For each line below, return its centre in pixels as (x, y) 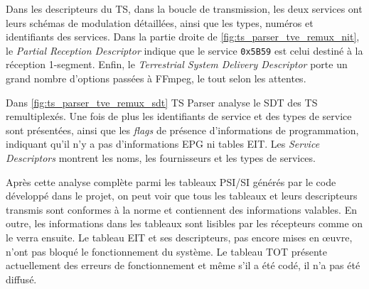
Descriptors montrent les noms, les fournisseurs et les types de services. (161, 158)
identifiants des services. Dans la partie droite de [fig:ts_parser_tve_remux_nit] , (183, 37)
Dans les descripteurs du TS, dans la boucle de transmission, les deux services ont (184, 9)
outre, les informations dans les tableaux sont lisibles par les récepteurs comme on (184, 223)
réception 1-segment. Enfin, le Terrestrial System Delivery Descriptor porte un (177, 64)
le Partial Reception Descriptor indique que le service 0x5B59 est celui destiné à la (184, 50)
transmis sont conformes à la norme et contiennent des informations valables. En (181, 209)
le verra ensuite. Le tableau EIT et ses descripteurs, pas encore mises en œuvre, (179, 237)
